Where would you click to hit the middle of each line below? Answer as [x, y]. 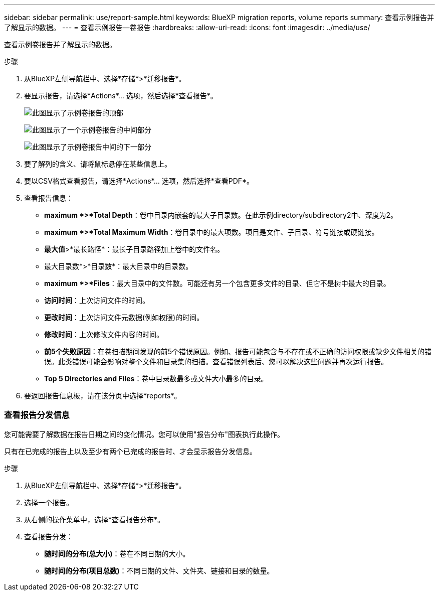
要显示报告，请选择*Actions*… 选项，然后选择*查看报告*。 [121, 96]
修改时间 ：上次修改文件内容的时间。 [104, 334]
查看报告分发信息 [37, 415]
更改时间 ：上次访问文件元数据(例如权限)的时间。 [124, 317]
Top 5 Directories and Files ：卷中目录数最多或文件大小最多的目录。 [156, 379]
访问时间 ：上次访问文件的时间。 [97, 300]
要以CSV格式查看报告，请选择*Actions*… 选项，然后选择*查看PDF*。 [139, 181]
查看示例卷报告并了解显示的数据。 [60, 44]
